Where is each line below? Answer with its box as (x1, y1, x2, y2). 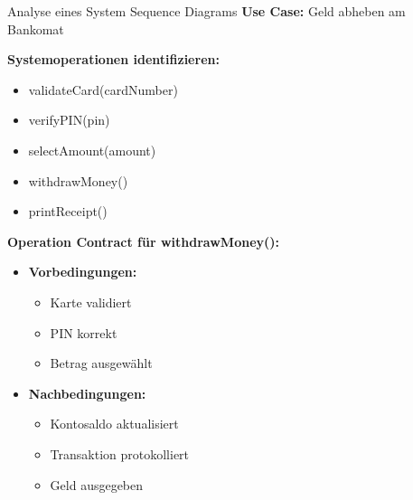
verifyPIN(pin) (28, 110, 110, 129)
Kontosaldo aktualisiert (50, 414, 179, 433)
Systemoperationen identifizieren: (7, 50, 220, 69)
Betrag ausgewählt (50, 354, 153, 373)
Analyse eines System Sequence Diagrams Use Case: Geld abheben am (7, 2, 406, 20)
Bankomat (7, 19, 64, 38)
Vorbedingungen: (28, 262, 137, 281)
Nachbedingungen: (28, 383, 146, 402)
